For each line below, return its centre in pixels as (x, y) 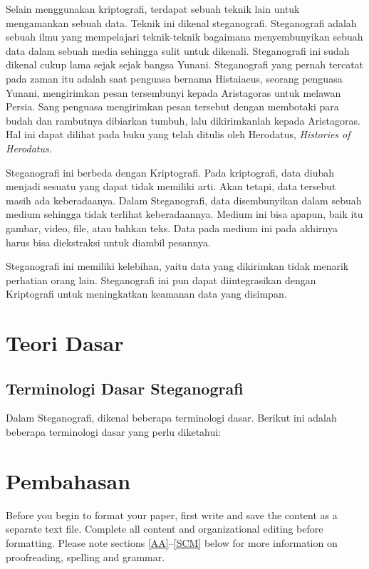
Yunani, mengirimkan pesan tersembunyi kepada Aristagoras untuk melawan (173, 92)
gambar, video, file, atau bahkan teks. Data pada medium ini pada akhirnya (172, 228)
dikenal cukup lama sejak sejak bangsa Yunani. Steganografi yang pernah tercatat (185, 64)
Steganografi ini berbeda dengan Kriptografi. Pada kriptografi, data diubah (170, 172)
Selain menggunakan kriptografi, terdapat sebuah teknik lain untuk (153, 9)
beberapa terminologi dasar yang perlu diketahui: (114, 432)
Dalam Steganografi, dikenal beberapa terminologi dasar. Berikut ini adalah (171, 418)
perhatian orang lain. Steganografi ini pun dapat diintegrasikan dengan (161, 280)
